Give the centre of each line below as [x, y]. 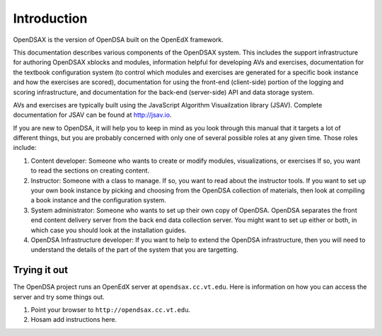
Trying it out [41, 270]
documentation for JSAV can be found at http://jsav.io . [92, 115]
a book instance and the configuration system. [98, 200]
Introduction [50, 18]
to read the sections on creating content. [90, 170]
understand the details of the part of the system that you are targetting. [134, 250]
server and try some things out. [59, 296]
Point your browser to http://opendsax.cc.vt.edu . [111, 310]
